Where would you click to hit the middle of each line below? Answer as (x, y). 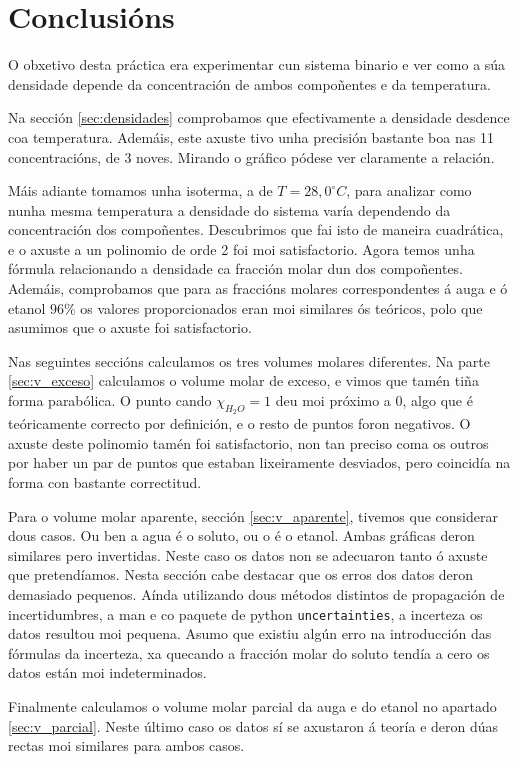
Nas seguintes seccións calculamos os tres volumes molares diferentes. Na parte (249, 360)
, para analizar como (409, 190)
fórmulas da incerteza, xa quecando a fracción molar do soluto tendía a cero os (249, 652)
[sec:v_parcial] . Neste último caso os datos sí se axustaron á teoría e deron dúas (253, 725)
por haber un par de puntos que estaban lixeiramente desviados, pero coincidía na (259, 462)
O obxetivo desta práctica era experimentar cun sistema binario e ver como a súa (257, 64)
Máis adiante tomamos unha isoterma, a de (140, 190)
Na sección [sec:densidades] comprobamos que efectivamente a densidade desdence (259, 117)
